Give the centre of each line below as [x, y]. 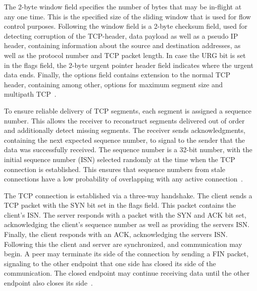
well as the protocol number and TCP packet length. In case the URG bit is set [125, 55]
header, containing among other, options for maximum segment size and [113, 84]
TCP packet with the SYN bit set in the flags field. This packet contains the [120, 205]
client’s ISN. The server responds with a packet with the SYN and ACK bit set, [125, 214]
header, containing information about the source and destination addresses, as [122, 45]
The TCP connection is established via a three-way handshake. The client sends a [128, 195]
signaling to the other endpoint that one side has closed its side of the [110, 263]
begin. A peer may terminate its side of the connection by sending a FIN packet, [126, 254]
